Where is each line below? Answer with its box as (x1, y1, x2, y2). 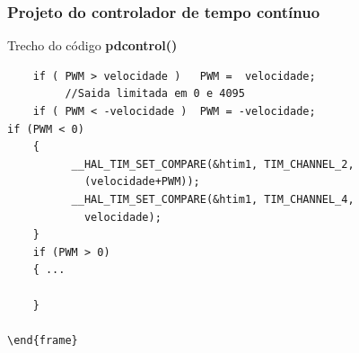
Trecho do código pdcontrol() (7, 36, 178, 55)
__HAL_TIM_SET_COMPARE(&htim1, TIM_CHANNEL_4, (71, 192, 355, 206)
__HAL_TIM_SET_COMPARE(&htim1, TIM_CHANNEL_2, (71, 157, 355, 171)
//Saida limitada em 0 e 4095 (65, 87, 245, 101)
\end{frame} (7, 333, 78, 347)
